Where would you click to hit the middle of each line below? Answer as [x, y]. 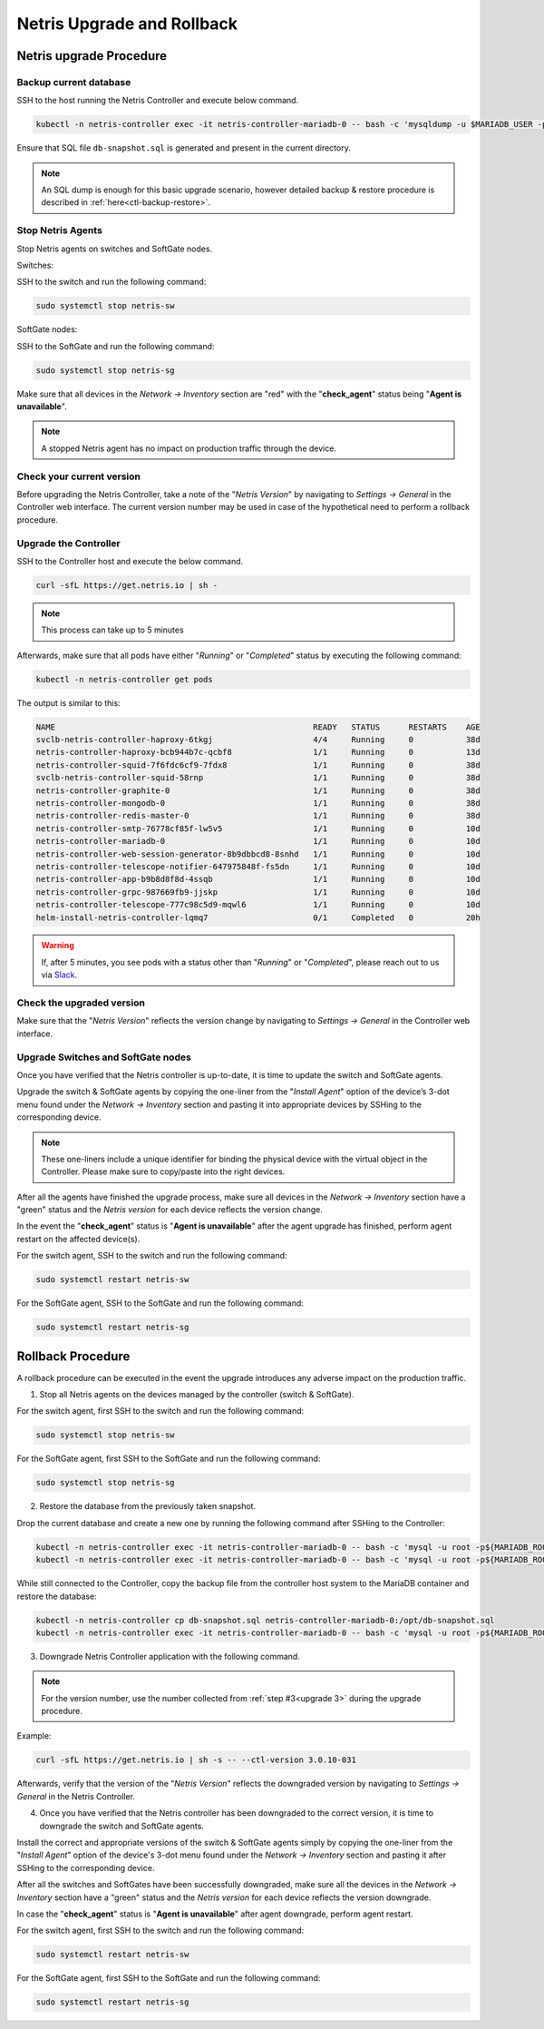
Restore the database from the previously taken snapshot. [148, 1506]
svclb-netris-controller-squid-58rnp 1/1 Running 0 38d [258, 778]
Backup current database [74, 82]
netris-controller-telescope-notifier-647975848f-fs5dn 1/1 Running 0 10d [258, 866]
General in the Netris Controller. [76, 1796]
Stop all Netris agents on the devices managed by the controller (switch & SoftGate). [197, 1395]
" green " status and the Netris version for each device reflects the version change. [170, 1210]
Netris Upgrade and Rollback [127, 24]
